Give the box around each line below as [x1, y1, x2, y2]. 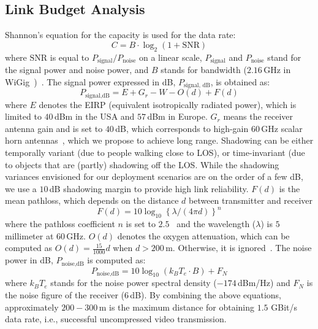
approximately [5, 300, 59, 313]
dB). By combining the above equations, [130, 288, 281, 301]
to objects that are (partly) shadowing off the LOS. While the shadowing [5, 158, 279, 171]
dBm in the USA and [54, 110, 135, 123]
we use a [5, 182, 37, 195]
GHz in [263, 63, 291, 76]
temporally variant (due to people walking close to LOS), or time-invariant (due [5, 145, 305, 158]
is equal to [50, 50, 89, 63]
